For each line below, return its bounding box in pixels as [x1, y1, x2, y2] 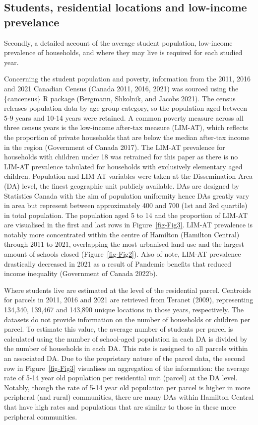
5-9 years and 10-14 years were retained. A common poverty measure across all [4, 112, 244, 123]
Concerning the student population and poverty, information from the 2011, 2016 [4, 73, 251, 84]
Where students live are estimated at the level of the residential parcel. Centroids [4, 284, 251, 295]
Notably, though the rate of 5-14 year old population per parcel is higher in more [4, 382, 251, 392]
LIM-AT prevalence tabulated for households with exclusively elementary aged [4, 161, 243, 171]
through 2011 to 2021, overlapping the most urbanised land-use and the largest [4, 239, 244, 249]
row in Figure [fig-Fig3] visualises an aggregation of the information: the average [4, 362, 250, 373]
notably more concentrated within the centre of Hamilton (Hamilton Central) [4, 229, 240, 239]
